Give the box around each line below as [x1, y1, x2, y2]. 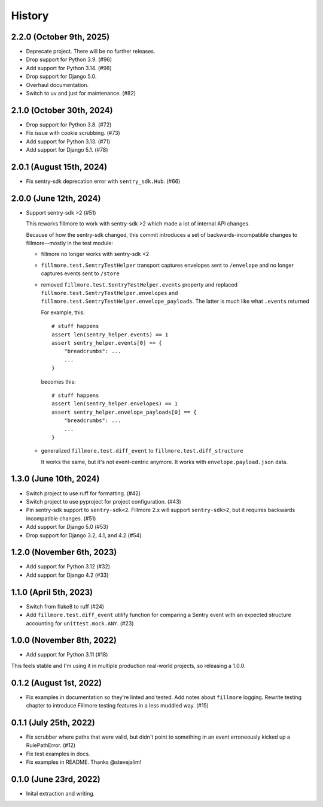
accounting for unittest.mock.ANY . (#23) [26, 619, 134, 627]
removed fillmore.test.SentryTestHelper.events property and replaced [41, 281, 237, 288]
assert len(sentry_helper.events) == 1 [51, 331, 169, 338]
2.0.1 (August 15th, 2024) [11, 162, 108, 172]
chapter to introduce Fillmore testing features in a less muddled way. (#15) [26, 702, 209, 709]
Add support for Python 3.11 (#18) [26, 651, 108, 658]
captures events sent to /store [41, 270, 120, 277]
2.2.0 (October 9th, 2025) [11, 32, 110, 42]
